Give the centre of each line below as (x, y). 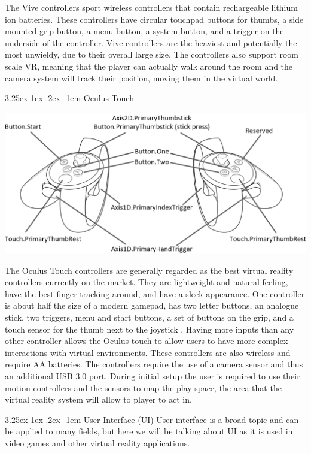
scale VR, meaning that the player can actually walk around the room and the (149, 66)
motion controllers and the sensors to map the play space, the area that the (143, 387)
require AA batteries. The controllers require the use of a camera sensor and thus (154, 364)
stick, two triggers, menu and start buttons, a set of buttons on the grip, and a (149, 317)
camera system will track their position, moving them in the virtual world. (141, 78)
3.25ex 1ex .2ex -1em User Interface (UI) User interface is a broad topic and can (152, 419)
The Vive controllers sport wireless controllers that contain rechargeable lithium (151, 7)
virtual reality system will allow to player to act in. (98, 399)
